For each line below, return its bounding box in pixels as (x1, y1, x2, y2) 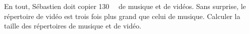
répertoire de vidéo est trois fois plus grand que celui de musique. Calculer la (4, 10, 240, 21)
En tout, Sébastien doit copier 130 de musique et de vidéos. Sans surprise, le (4, 1, 246, 11)
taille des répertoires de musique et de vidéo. (4, 20, 142, 31)
